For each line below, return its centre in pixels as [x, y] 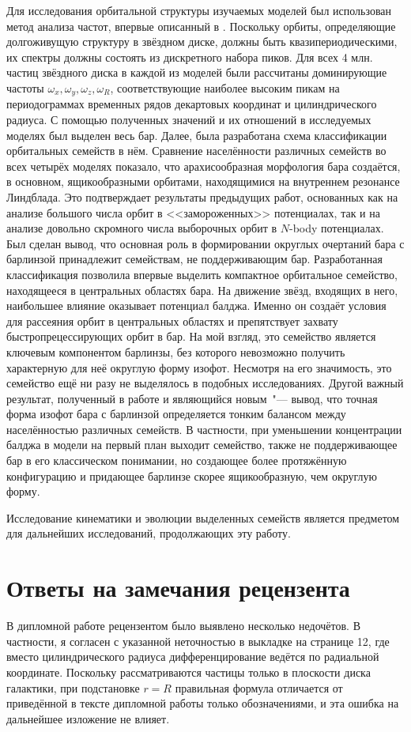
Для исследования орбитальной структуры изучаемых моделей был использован [199, 10]
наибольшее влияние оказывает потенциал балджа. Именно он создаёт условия [196, 306]
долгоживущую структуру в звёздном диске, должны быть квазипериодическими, [202, 42]
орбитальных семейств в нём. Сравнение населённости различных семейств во [196, 151]
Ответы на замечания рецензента [178, 588]
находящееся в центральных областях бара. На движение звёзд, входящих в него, [202, 290]
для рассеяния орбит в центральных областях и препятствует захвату [172, 321]
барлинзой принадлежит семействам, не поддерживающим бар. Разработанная [194, 259]
